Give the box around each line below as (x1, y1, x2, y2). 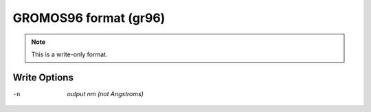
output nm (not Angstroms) (67, 89, 144, 98)
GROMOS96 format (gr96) (12, 10, 166, 25)
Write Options (12, 71, 74, 83)
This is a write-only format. (31, 50, 108, 58)
